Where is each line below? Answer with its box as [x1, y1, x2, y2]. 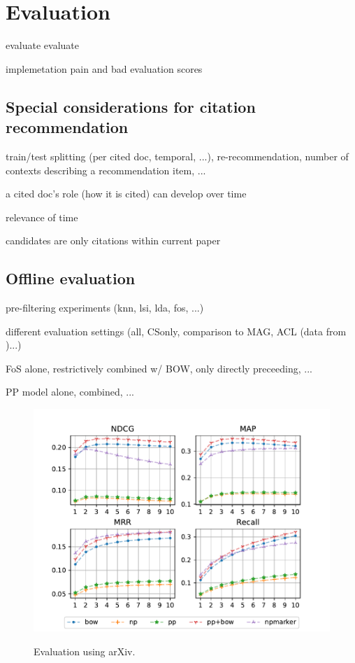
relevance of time [6, 209, 78, 224]
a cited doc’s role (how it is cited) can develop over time [6, 186, 247, 201]
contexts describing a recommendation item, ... [6, 162, 206, 177]
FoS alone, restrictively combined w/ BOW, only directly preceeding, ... [6, 361, 312, 375]
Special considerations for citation [6, 95, 256, 117]
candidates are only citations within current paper [6, 233, 221, 248]
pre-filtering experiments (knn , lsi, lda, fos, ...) [6, 300, 204, 315]
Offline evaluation [6, 267, 136, 289]
